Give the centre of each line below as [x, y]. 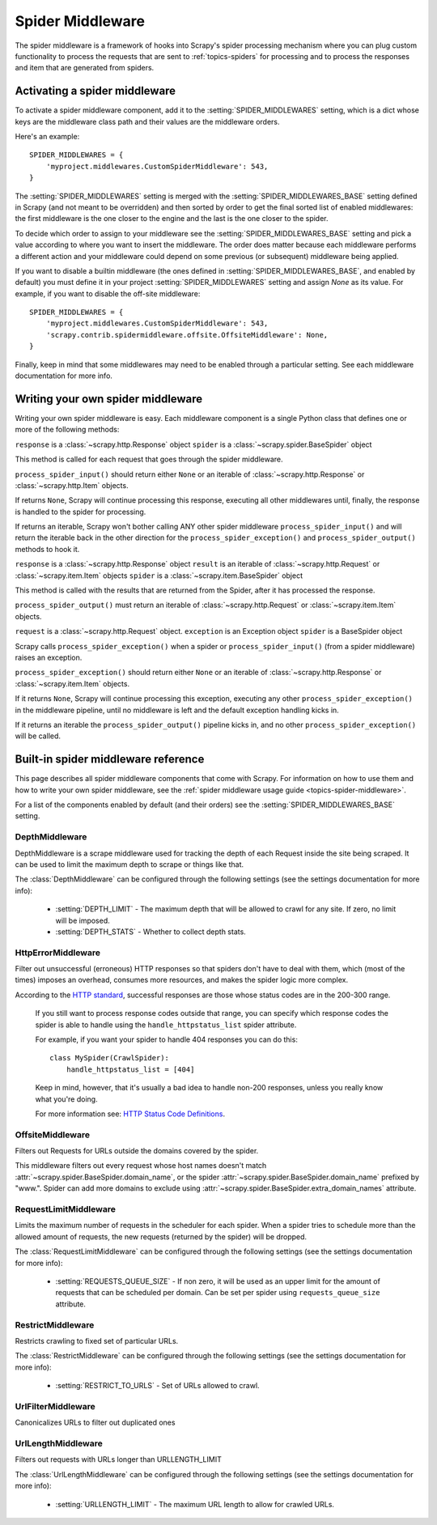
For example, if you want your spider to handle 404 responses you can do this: [167, 1039]
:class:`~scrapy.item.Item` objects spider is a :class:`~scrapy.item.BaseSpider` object [159, 576]
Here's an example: [47, 137]
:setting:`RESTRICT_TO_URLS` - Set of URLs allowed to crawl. [157, 1386]
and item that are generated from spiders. [85, 68]
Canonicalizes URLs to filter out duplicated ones [95, 1423]
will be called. [38, 736]
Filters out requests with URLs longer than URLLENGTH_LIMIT [118, 1459]
